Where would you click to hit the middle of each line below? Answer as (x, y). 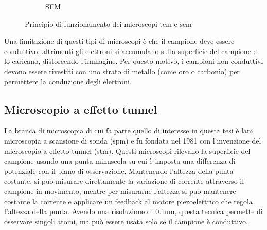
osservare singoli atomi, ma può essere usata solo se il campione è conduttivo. (126, 221)
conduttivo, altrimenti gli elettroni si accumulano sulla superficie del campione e (130, 51)
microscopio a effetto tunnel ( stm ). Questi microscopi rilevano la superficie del (127, 151)
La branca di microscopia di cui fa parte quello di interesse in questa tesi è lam (129, 130)
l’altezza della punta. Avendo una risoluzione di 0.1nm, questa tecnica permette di (133, 211)
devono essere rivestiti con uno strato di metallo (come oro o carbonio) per (122, 71)
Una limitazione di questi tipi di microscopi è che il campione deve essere (119, 41)
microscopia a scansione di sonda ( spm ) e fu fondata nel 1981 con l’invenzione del (133, 140)
